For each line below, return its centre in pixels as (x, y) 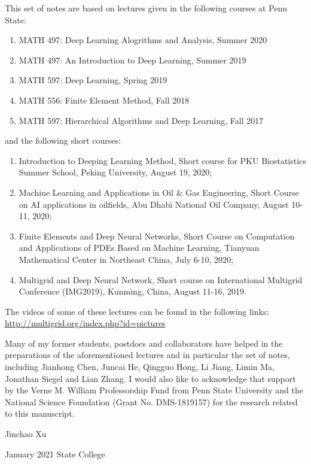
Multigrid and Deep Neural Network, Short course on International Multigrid (161, 279)
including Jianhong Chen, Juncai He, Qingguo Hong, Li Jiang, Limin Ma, (140, 367)
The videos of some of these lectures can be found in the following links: (137, 311)
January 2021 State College (55, 454)
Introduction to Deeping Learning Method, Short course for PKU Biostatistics (162, 160)
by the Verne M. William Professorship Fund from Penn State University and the (154, 390)
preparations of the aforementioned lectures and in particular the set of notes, (147, 355)
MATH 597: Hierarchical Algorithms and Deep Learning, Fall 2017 (141, 120)
